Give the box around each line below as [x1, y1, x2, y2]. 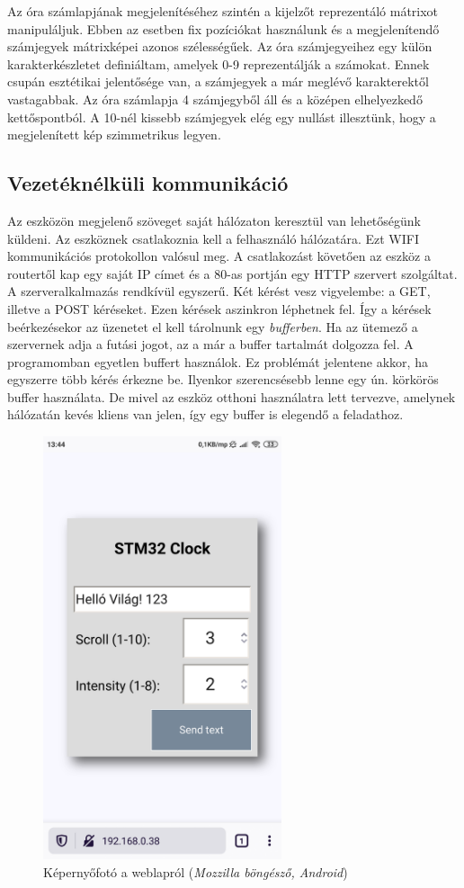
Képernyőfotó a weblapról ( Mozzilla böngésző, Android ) [43, 863, 348, 881]
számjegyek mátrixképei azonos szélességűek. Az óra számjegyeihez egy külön [7, 37, 433, 56]
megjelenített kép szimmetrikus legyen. [7, 125, 221, 144]
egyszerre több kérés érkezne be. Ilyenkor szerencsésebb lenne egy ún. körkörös [7, 370, 439, 389]
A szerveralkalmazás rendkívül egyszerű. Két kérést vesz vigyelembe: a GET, [7, 282, 431, 300]
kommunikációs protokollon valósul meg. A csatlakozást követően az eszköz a [7, 247, 431, 265]
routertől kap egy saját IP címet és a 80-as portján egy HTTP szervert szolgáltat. [7, 264, 458, 283]
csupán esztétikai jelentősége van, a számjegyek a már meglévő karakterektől [7, 72, 429, 91]
